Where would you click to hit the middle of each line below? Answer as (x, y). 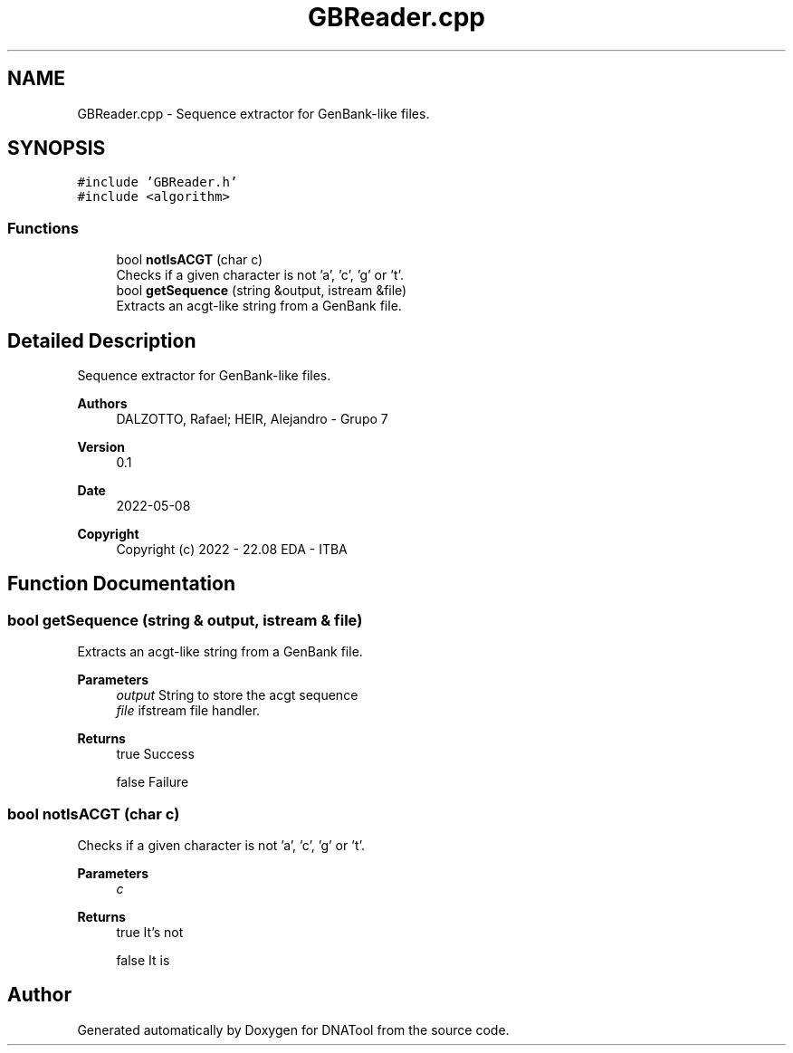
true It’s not (150, 932)
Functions (43, 228)
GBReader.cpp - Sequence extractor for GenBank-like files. (253, 113)
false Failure (153, 782)
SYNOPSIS (57, 148)
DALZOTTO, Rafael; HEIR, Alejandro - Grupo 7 (252, 419)
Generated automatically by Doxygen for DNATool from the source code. (293, 1029)
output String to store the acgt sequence (237, 695)
